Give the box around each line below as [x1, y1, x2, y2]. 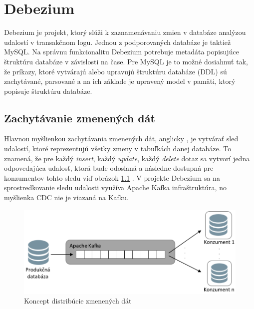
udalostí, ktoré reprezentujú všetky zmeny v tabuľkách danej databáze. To [4, 143, 232, 154]
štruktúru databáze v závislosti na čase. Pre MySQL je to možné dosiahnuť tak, [4, 56, 248, 66]
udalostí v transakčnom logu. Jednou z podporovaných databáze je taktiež [4, 36, 231, 47]
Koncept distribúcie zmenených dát [24, 296, 132, 306]
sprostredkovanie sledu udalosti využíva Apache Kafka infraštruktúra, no [4, 182, 227, 193]
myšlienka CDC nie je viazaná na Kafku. [4, 192, 129, 203]
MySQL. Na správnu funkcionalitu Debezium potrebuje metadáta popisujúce [4, 46, 239, 57]
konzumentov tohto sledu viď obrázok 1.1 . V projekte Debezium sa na [4, 172, 220, 183]
